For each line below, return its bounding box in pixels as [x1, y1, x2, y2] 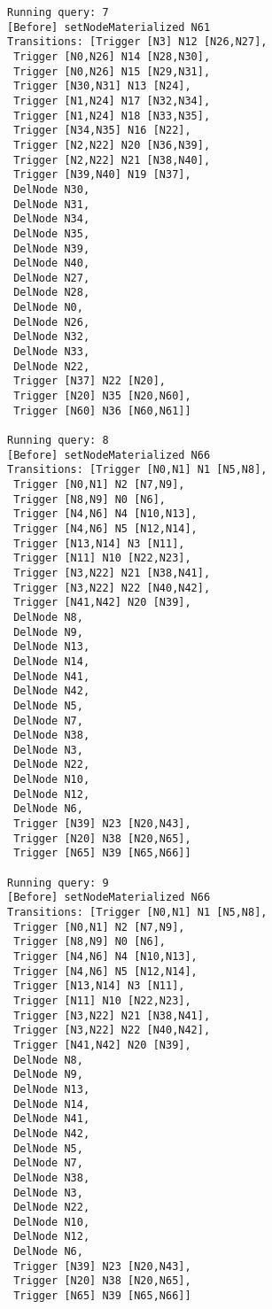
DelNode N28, [13, 286, 90, 299]
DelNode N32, [13, 330, 90, 344]
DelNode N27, [13, 271, 90, 284]
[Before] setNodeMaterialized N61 [7, 20, 211, 34]
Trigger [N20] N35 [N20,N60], [13, 390, 191, 403]
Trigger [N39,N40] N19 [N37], [13, 168, 191, 182]
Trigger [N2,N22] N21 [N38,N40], [13, 153, 211, 167]
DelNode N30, [13, 182, 90, 196]
